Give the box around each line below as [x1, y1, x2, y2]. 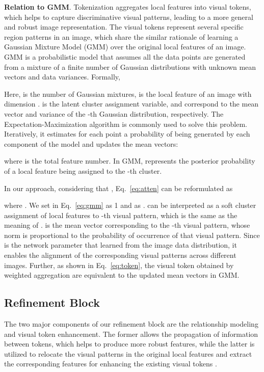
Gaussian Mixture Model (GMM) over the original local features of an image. [4, 41, 246, 52]
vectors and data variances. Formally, [4, 71, 120, 82]
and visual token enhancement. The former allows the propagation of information [4, 328, 258, 339]
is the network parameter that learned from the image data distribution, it [4, 240, 237, 250]
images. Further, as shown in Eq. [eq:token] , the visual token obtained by [4, 259, 234, 270]
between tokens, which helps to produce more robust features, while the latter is [4, 338, 255, 349]
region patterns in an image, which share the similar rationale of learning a [4, 31, 239, 42]
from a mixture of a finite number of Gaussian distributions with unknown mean [4, 61, 256, 72]
